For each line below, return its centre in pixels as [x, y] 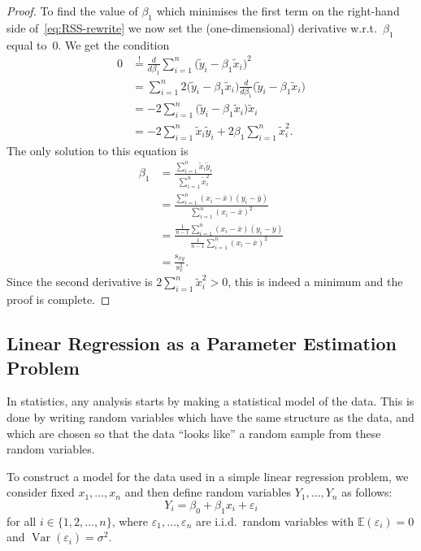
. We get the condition [114, 44]
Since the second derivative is [80, 282]
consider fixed [41, 492]
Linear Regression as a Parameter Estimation [202, 343]
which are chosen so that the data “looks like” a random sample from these [194, 433]
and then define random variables [208, 492]
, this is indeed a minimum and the [315, 282]
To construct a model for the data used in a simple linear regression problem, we [208, 476]
